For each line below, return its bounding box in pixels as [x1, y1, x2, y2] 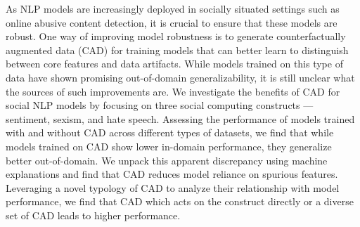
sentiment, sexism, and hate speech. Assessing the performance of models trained [6, 111, 355, 126]
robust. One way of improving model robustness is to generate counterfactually [6, 29, 346, 44]
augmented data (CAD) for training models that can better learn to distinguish [6, 42, 349, 57]
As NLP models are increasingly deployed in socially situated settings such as [6, 1, 340, 15]
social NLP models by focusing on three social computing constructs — [6, 98, 314, 112]
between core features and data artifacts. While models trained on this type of [6, 56, 343, 71]
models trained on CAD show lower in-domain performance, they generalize [6, 138, 332, 153]
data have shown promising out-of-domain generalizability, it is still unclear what [6, 70, 355, 84]
